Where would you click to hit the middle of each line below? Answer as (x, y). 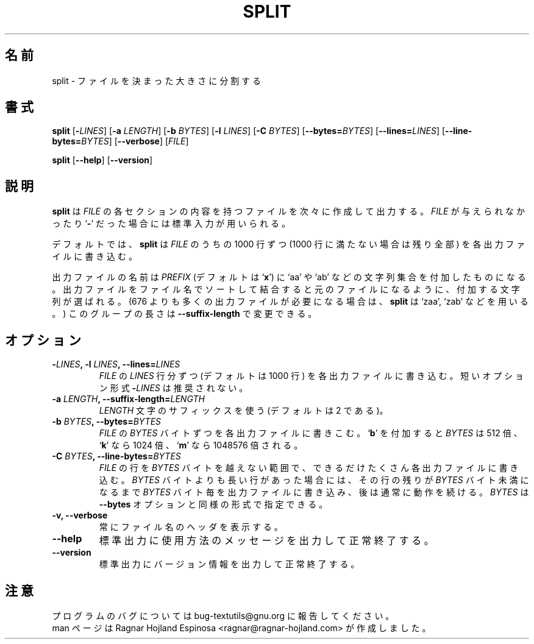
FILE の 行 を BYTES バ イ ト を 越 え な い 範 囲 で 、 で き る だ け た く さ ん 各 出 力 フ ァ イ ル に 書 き (309, 468)
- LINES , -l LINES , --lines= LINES (116, 364)
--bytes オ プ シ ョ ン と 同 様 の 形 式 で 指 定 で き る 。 (213, 504)
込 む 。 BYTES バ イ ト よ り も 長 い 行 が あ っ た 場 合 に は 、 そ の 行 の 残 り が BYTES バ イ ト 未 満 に (314, 480)
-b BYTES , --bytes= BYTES (107, 422)
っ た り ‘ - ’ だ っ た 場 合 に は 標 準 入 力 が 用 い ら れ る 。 (171, 224)
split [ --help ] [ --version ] (102, 160)
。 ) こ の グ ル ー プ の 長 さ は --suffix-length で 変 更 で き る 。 (184, 314)
